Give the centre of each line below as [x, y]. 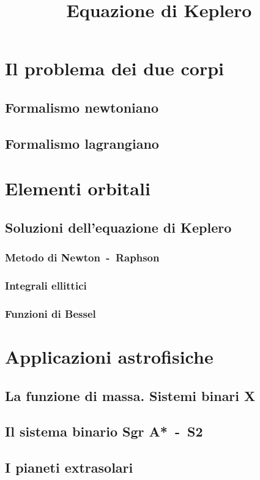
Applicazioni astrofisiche [109, 356]
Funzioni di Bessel [50, 313]
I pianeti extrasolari [69, 467]
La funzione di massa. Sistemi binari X [130, 395]
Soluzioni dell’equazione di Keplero [118, 227]
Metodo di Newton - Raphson [82, 257]
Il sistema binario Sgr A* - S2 [104, 431]
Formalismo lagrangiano [82, 143]
